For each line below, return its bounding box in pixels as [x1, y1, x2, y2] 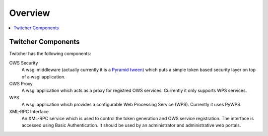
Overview [9, 7, 50, 18]
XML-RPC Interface [9, 108, 49, 114]
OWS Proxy [9, 81, 33, 87]
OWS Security [9, 60, 38, 66]
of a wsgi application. [21, 73, 66, 79]
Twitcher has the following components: [9, 51, 91, 57]
